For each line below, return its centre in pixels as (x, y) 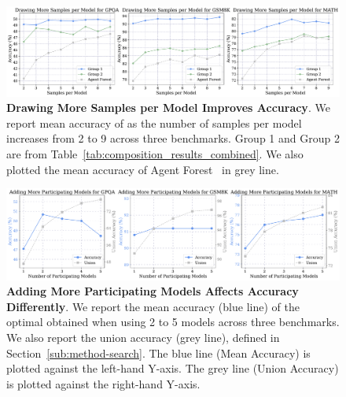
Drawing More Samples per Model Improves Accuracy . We (168, 108)
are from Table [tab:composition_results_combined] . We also (155, 154)
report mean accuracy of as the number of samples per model (154, 122)
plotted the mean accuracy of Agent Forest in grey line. (143, 169)
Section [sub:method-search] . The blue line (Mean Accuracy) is (158, 352)
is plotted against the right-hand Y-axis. (103, 383)
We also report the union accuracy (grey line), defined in (143, 337)
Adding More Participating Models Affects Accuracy (153, 291)
